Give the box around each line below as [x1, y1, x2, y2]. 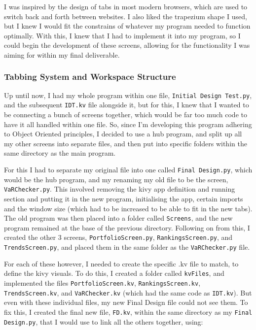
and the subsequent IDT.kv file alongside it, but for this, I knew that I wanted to [4, 99, 249, 110]
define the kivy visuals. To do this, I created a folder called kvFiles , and [4, 268, 224, 278]
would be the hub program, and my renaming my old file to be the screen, [4, 174, 228, 184]
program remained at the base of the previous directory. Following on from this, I [4, 222, 250, 232]
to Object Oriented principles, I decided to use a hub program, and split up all [4, 129, 242, 139]
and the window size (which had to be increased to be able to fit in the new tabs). [4, 203, 253, 213]
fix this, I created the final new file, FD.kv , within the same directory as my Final [4, 306, 253, 317]
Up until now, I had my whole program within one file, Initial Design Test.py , [4, 90, 252, 100]
